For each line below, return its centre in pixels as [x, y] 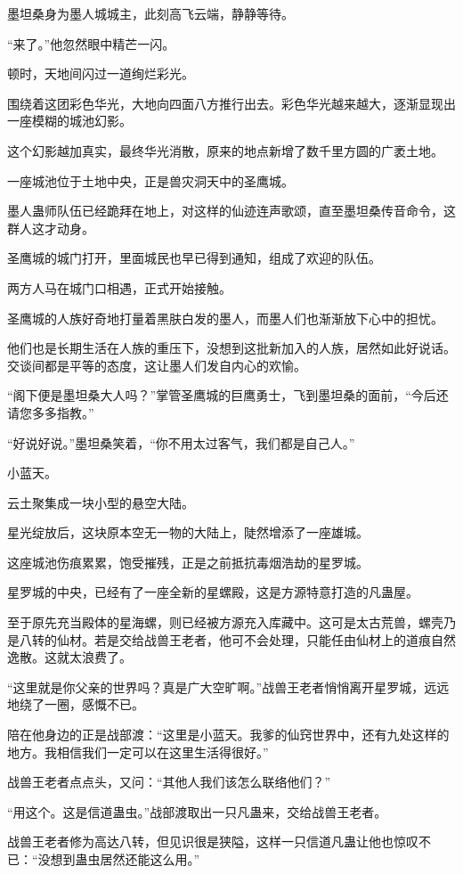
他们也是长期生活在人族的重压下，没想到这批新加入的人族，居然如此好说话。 [231, 348]
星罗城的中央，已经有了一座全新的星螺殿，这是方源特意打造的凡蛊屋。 [213, 592]
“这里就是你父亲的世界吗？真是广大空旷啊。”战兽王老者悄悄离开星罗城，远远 [228, 686]
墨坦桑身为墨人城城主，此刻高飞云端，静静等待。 [150, 13]
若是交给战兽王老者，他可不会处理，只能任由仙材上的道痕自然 [275, 639]
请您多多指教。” [51, 412]
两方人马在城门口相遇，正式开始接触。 [119, 287]
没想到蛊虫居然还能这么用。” [119, 859]
